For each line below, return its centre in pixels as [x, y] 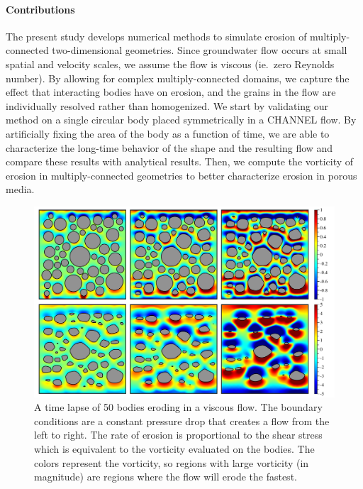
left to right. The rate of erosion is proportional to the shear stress [178, 435]
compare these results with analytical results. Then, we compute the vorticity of [180, 161]
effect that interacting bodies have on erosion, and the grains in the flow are [171, 92]
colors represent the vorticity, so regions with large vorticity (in [172, 462]
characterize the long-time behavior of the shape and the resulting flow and [169, 147]
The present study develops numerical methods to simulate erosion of [156, 36]
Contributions [40, 9]
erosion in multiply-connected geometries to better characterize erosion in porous [181, 175]
